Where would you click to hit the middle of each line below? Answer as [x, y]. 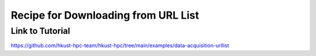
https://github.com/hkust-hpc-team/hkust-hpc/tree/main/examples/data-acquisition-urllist [120, 45]
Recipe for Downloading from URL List [105, 15]
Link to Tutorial [40, 31]
